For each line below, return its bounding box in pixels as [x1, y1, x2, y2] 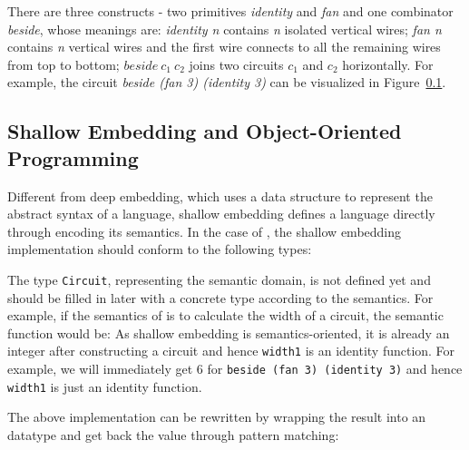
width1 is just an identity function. [7, 377, 202, 396]
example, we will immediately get [7, 359, 193, 378]
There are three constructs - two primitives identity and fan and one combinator [7, 2, 454, 20]
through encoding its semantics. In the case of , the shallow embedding [7, 221, 402, 240]
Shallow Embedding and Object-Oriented [7, 117, 402, 145]
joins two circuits [189, 54, 284, 73]
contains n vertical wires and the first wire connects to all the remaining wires [7, 37, 441, 56]
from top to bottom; [7, 54, 120, 73]
